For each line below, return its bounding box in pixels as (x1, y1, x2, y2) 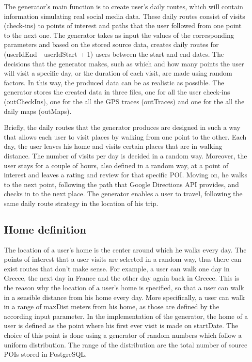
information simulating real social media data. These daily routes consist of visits (4, 11, 245, 21)
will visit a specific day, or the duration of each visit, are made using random (4, 68, 233, 78)
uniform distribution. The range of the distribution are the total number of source (4, 339, 248, 349)
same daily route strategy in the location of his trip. (4, 198, 158, 208)
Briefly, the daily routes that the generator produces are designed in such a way (4, 122, 241, 132)
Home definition (4, 221, 86, 236)
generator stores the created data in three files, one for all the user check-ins (4, 87, 230, 97)
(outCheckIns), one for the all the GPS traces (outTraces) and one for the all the (4, 96, 245, 106)
